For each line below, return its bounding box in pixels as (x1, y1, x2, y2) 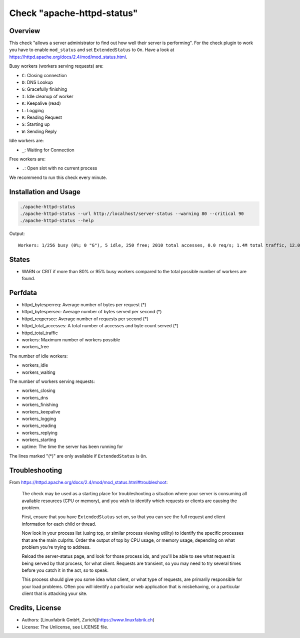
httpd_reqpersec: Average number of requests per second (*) (21, 316, 148, 322)
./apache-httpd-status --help (19, 218, 94, 224)
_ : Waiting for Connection (21, 147, 74, 153)
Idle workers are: (9, 138, 44, 144)
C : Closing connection (21, 72, 67, 78)
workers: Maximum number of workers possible (21, 337, 120, 343)
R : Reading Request (21, 114, 62, 120)
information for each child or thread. (21, 521, 96, 527)
